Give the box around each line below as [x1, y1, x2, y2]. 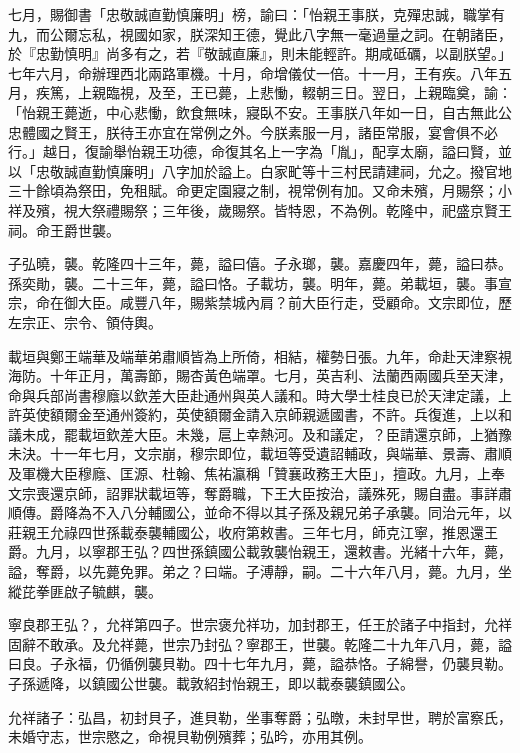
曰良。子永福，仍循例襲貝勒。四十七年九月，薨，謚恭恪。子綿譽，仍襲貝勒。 [8, 653, 512, 674]
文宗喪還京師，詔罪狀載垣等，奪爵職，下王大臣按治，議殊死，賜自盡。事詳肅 [8, 482, 512, 503]
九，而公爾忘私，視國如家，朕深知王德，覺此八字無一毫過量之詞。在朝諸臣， [8, 23, 512, 44]
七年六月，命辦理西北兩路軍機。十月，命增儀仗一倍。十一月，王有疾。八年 [8, 62, 498, 83]
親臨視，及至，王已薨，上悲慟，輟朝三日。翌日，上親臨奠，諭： [91, 82, 512, 103]
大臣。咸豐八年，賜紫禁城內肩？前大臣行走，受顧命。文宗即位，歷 [77, 292, 512, 313]
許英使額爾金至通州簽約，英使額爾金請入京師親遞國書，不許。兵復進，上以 [8, 404, 498, 425]
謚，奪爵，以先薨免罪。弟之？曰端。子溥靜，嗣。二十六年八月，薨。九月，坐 [8, 561, 512, 582]
